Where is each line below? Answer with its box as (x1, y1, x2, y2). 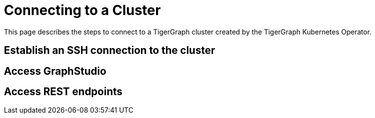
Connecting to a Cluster (4, 2, 161, 18)
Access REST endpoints (4, 85, 123, 98)
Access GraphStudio (4, 65, 106, 77)
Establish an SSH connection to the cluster (4, 44, 215, 57)
